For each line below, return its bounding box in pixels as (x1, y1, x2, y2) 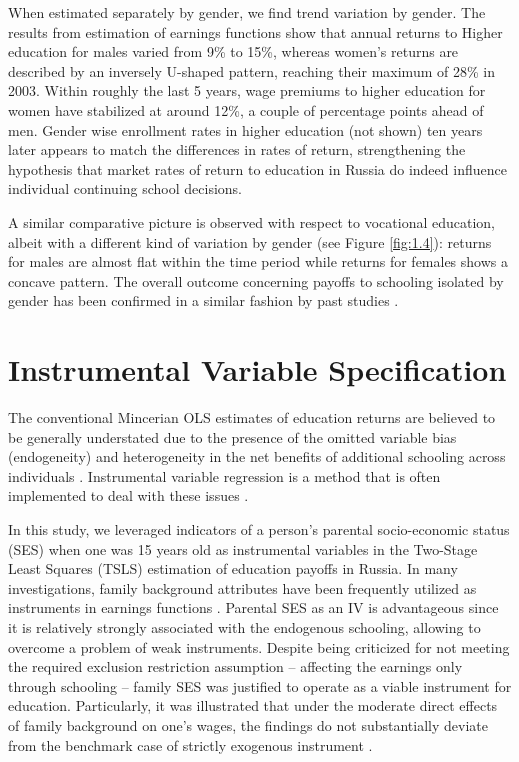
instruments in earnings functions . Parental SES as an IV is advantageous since (8, 597, 499, 618)
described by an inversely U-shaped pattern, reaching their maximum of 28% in (8, 60, 495, 81)
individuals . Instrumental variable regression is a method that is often (8, 465, 441, 486)
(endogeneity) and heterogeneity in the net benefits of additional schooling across (8, 446, 506, 467)
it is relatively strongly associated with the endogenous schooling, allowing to (8, 616, 481, 637)
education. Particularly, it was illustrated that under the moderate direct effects (8, 695, 498, 716)
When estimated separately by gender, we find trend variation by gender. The (8, 2, 486, 22)
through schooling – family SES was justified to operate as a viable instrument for (8, 675, 512, 696)
